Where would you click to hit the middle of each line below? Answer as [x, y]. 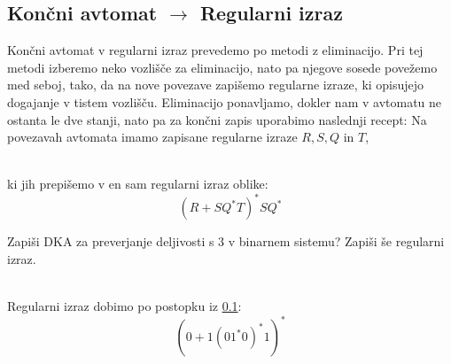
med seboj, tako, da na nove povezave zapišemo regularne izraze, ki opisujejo [216, 85]
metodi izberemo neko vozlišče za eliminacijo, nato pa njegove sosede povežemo [222, 67]
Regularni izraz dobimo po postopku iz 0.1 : [124, 306]
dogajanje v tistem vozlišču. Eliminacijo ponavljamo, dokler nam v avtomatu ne [225, 101]
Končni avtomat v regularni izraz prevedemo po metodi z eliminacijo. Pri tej [215, 50]
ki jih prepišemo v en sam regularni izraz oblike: [138, 184]
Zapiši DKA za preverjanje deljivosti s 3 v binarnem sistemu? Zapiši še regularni [226, 241]
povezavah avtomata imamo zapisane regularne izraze [152, 137]
